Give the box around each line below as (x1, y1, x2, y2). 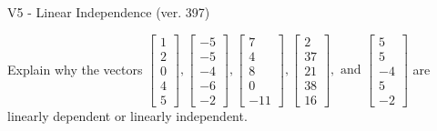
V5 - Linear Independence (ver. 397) (7, 3, 210, 21)
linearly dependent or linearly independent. (7, 106, 248, 125)
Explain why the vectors (7, 59, 143, 78)
